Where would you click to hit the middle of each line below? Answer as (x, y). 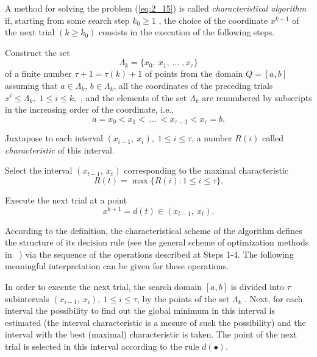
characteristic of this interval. (60, 150)
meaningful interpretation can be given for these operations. (117, 266)
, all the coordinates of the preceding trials (193, 85)
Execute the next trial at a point (66, 200)
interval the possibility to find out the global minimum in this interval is (140, 310)
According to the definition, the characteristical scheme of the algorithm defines (154, 230)
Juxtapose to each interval (54, 138)
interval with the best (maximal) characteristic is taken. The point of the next (151, 334)
